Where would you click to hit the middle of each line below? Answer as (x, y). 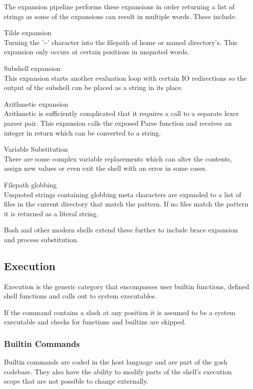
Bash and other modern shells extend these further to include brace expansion (121, 230)
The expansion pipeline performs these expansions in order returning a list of (119, 6)
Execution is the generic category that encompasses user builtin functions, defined (127, 286)
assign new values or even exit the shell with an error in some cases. (105, 168)
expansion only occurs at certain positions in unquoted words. (97, 52)
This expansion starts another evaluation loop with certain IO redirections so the (125, 78)
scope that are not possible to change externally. (76, 381)
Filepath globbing (30, 184)
